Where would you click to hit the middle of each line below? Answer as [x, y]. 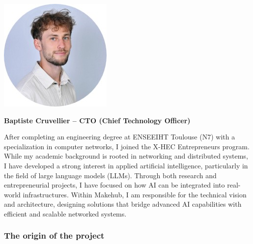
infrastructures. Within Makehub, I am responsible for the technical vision [135, 194]
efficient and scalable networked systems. [65, 213]
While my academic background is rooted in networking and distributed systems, [126, 156]
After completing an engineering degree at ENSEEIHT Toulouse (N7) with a [120, 137]
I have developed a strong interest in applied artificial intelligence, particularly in [126, 165]
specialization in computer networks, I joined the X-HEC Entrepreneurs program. [127, 146]
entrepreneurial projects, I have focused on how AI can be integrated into [114, 185]
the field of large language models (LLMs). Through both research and [110, 175]
